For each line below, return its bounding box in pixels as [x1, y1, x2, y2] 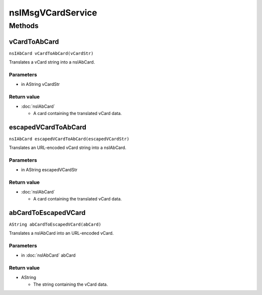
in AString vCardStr [21, 82, 60, 87]
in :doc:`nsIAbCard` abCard [21, 252, 76, 258]
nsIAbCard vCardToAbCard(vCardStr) [9, 50, 94, 56]
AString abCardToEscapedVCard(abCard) [9, 221, 101, 227]
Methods [9, 21, 39, 30]
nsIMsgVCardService [9, 7, 97, 18]
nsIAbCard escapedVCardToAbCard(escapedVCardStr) [9, 136, 130, 142]
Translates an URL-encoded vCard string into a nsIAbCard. [9, 145, 127, 150]
